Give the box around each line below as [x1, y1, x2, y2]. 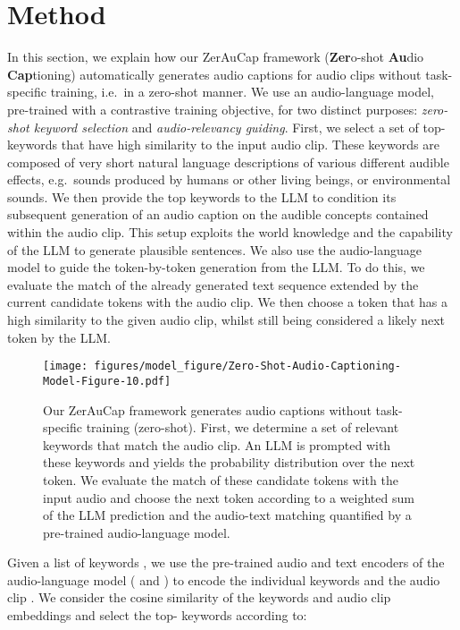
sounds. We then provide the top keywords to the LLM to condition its [7, 187, 397, 206]
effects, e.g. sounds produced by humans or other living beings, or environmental [7, 170, 451, 189]
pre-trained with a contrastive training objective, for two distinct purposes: [7, 99, 418, 118]
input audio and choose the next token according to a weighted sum [43, 488, 414, 507]
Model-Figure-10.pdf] [43, 374, 171, 387]
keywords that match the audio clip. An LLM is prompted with [43, 435, 391, 454]
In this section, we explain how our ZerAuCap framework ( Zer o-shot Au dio [7, 47, 424, 66]
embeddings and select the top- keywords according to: [7, 606, 307, 625]
